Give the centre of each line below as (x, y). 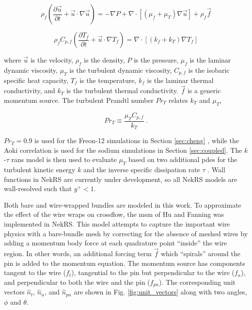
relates (178, 100)
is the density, (104, 60)
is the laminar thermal (180, 80)
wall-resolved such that (38, 188)
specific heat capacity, (36, 80)
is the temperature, (108, 80)
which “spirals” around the (200, 253)
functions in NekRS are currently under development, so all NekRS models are (121, 179)
